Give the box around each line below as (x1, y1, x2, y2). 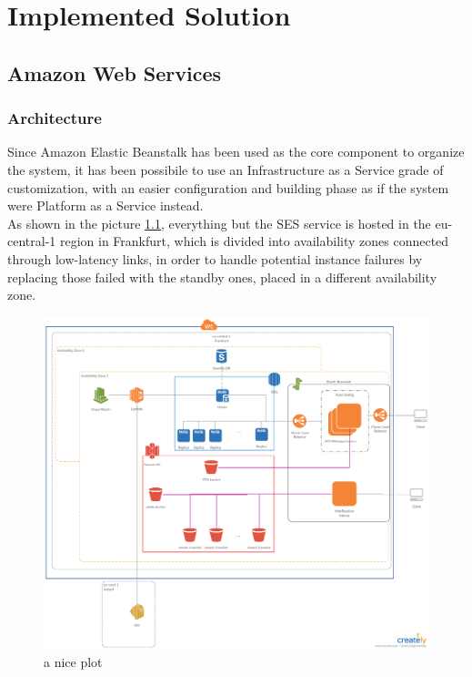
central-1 (7, 231, 56, 251)
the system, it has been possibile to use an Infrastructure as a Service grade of (7, 159, 444, 179)
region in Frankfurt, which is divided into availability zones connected (59, 231, 449, 251)
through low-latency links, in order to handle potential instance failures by (7, 249, 423, 268)
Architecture (7, 107, 102, 129)
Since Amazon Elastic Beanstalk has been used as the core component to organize (7, 142, 465, 161)
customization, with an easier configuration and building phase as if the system (7, 178, 449, 197)
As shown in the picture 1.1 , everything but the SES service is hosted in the (7, 213, 431, 232)
